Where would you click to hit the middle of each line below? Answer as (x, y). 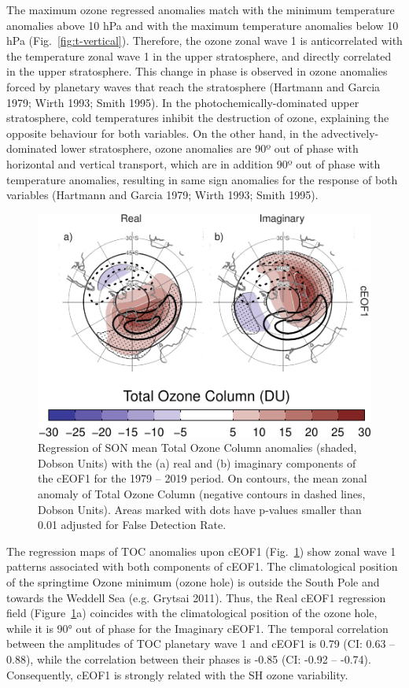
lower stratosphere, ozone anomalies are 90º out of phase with (210, 148)
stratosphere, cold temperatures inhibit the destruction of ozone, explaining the (198, 118)
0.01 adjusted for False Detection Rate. (132, 525)
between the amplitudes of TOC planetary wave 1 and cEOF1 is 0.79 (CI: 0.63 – (201, 644)
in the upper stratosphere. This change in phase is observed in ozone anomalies (197, 71)
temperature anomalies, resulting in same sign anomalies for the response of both (202, 179)
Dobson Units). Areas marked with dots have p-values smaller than (200, 509)
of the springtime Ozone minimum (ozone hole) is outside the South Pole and (193, 582)
